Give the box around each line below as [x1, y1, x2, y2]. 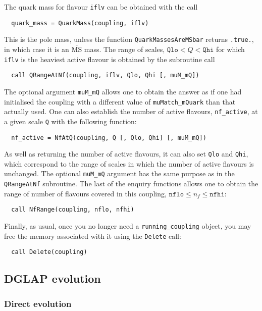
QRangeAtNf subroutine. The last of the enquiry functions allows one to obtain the [4, 178, 258, 189]
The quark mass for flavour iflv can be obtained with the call [4, 2, 198, 12]
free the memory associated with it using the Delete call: [4, 230, 181, 241]
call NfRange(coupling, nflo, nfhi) [11, 206, 134, 214]
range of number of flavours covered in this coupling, [4, 188, 167, 198]
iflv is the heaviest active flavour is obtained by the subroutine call [4, 54, 215, 64]
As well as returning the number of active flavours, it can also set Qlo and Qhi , [4, 148, 248, 159]
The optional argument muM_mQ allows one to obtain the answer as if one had [4, 86, 242, 96]
